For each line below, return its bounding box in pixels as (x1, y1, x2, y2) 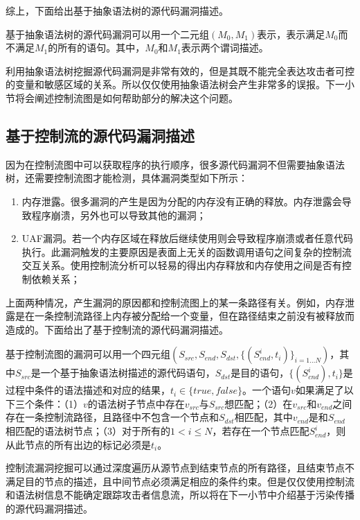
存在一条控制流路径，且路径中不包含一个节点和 (6, 410, 219, 424)
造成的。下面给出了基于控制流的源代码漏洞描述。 (6, 322, 228, 336)
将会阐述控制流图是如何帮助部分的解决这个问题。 (15, 90, 238, 105)
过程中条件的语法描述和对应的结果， (6, 383, 170, 397)
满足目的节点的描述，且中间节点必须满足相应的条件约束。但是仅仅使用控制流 (6, 474, 354, 488)
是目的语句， (231, 365, 289, 380)
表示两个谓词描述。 (181, 40, 269, 55)
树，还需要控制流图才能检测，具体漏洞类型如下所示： (6, 171, 248, 185)
